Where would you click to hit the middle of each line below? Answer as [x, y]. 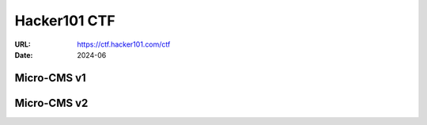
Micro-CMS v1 [50, 78]
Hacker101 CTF [65, 21]
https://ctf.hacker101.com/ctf [124, 44]
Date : [24, 55]
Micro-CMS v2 [51, 103]
